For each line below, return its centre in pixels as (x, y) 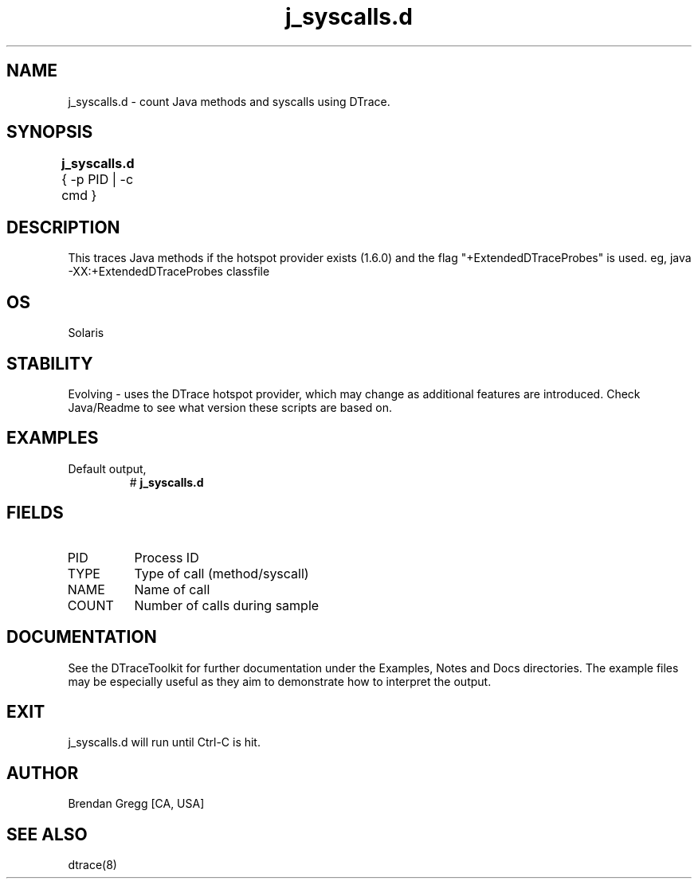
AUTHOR (43, 773)
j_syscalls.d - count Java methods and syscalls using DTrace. (229, 101)
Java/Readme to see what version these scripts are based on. (230, 407)
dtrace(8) (92, 865)
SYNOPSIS (50, 132)
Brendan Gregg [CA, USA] (136, 804)
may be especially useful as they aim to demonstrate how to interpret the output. (280, 681)
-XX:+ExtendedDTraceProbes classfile (169, 272)
